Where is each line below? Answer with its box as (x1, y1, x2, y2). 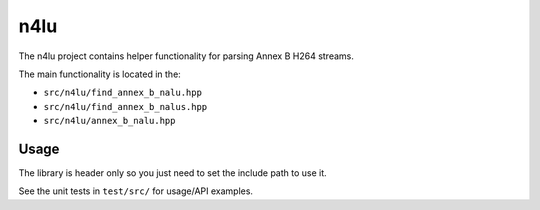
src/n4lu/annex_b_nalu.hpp (43, 115, 176, 127)
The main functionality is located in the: (18, 68, 182, 80)
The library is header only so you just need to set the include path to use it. (18, 167, 327, 179)
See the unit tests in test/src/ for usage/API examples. (18, 185, 254, 197)
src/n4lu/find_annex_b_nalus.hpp (43, 101, 208, 112)
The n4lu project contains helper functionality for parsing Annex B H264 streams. (18, 50, 354, 62)
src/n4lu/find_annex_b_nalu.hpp (43, 87, 202, 99)
